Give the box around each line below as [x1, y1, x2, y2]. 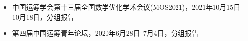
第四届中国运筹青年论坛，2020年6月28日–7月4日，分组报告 [12, 28, 199, 38]
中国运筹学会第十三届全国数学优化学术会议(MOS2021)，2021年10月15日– [12, 2, 244, 12]
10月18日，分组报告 [12, 11, 74, 21]
